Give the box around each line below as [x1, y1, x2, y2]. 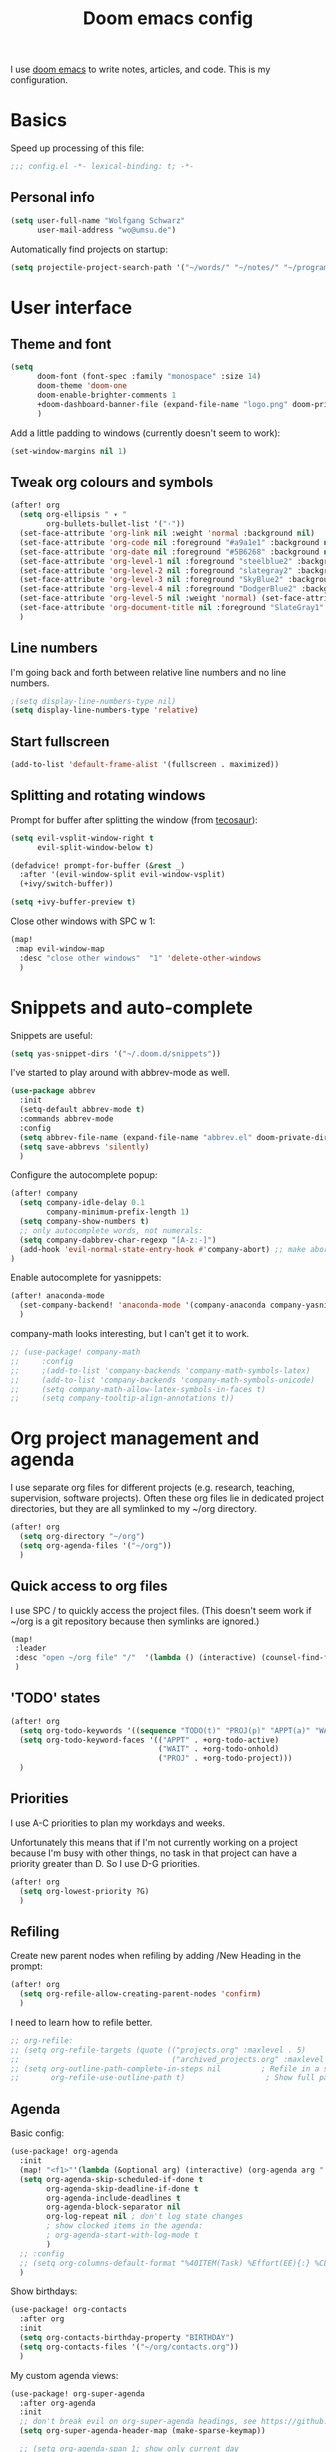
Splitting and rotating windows [10, 787, 206, 804]
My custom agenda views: [10, 2369, 119, 2381]
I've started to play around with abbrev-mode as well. [10, 1067, 230, 1079]
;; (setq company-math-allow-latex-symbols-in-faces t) [10, 1384, 267, 1394]
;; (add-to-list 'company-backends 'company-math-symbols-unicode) [10, 1375, 315, 1385]
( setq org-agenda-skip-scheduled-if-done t [19, 2174, 203, 2184]
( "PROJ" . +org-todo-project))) [158, 1753, 293, 1764]
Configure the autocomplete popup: [10, 1169, 158, 1181]
